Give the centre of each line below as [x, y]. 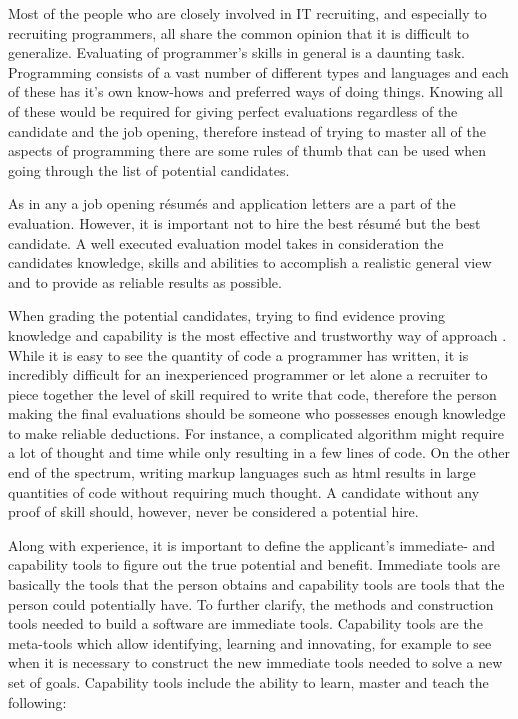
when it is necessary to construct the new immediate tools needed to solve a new [255, 662]
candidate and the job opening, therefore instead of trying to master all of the [247, 130]
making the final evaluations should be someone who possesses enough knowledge [257, 413]
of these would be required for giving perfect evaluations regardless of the [233, 110]
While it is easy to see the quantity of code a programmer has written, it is [238, 354]
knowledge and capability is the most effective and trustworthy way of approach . [257, 334]
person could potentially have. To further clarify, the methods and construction [251, 603]
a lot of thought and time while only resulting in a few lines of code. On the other [259, 452]
